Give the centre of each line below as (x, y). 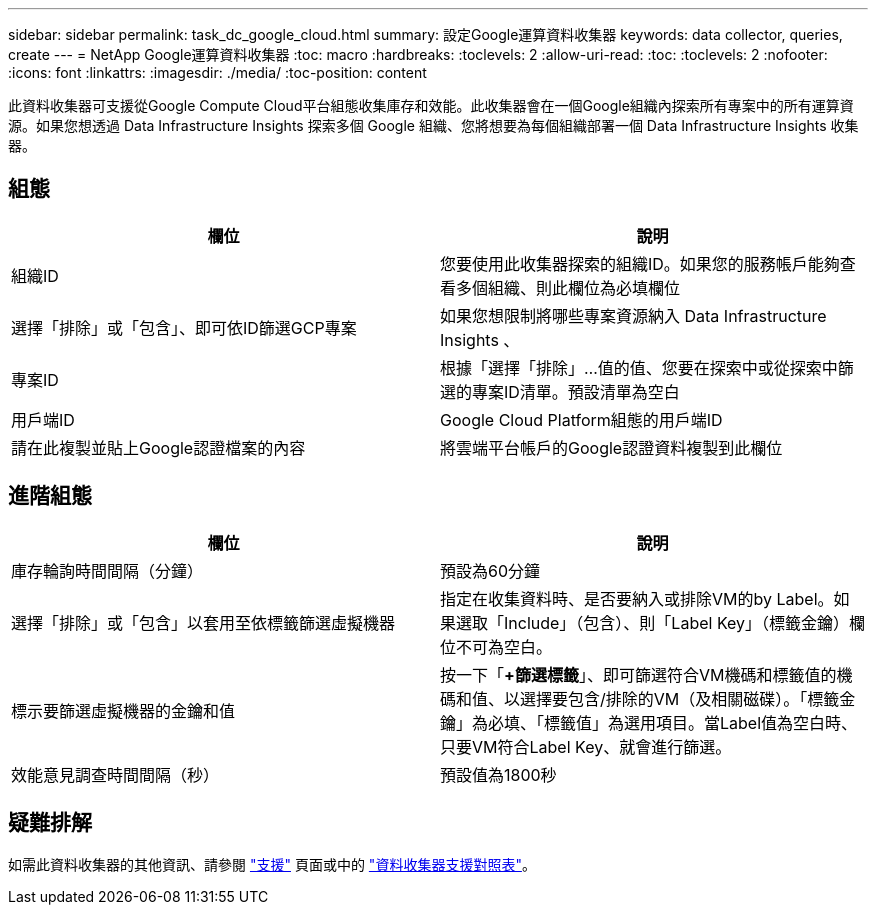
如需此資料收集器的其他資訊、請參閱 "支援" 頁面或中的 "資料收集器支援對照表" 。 (272, 864)
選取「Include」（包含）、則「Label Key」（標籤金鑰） (653, 622)
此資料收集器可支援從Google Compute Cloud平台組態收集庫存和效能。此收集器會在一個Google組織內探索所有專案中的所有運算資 (431, 105)
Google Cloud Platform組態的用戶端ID (581, 419)
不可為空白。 (504, 646)
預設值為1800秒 (498, 774)
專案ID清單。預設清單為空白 (576, 391)
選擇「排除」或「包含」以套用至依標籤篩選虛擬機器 (203, 622)
